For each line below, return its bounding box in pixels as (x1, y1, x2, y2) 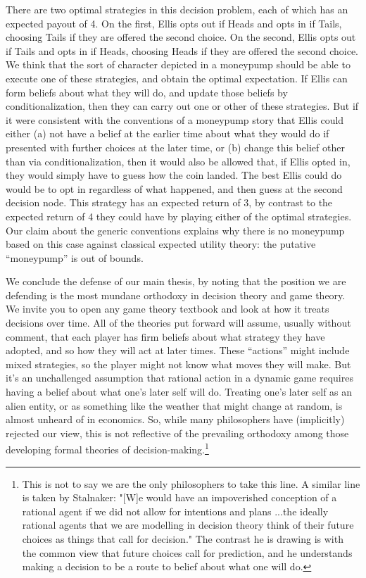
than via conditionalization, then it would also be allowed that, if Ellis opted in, (6, 153, 351, 168)
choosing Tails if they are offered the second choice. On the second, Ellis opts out (6, 30, 356, 44)
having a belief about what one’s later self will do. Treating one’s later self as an (6, 384, 353, 399)
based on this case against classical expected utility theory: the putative (6, 237, 316, 251)
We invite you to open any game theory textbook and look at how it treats (6, 301, 329, 316)
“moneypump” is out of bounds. (6, 250, 144, 265)
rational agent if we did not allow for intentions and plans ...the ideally (22, 503, 329, 518)
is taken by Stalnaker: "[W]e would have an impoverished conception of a (22, 490, 337, 505)
